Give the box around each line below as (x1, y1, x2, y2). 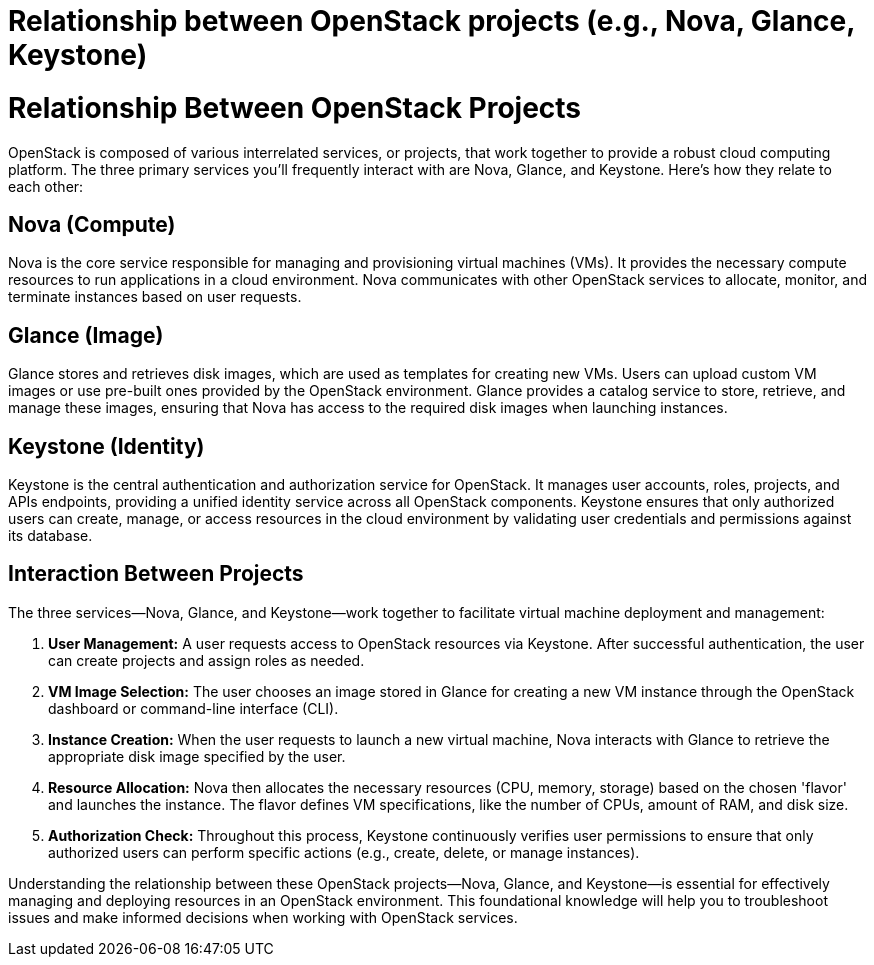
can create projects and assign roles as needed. (48, 651, 365, 669)
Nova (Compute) (8, 211, 176, 237)
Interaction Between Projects (8, 561, 304, 587)
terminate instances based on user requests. (8, 288, 302, 306)
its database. (8, 527, 93, 545)
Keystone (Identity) (8, 433, 205, 459)
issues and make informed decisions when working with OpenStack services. (8, 908, 518, 926)
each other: (8, 177, 84, 195)
